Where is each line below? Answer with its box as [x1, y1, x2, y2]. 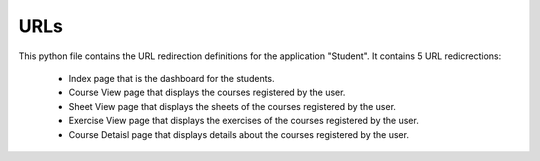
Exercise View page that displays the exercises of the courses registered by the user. [68, 115, 419, 127]
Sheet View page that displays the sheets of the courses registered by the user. [68, 100, 397, 112]
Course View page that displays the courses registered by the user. [68, 86, 346, 99]
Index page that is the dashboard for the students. [68, 72, 275, 84]
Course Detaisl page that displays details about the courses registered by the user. [68, 128, 410, 140]
